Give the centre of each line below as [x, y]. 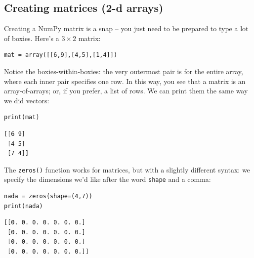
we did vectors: [27, 100]
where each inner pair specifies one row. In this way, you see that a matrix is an [125, 81]
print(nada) [23, 206]
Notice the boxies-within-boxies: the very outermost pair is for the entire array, [124, 71]
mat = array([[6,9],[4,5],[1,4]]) [61, 55]
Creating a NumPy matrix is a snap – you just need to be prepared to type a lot [126, 28]
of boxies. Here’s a [32, 38]
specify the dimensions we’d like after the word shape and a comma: [107, 179]
